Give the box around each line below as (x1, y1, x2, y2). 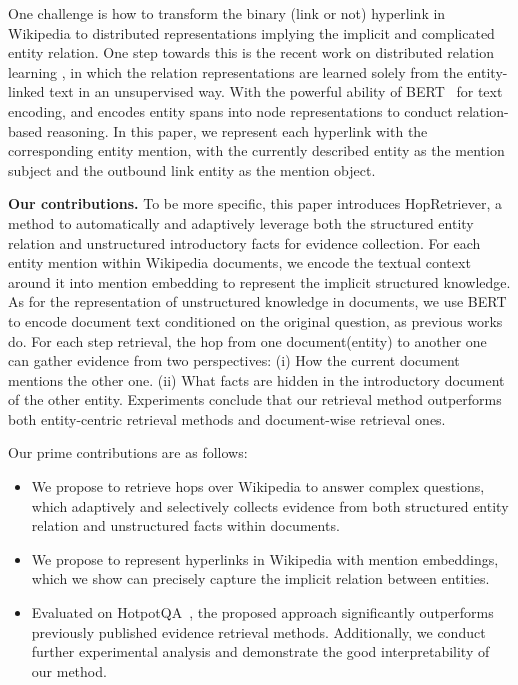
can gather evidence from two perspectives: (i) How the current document (8, 350, 460, 371)
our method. (31, 660, 107, 681)
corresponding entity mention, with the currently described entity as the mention (8, 140, 505, 161)
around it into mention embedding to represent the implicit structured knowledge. (8, 271, 511, 292)
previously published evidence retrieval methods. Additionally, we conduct (31, 621, 486, 642)
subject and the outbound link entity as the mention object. (8, 159, 376, 180)
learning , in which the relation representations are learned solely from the (8, 61, 463, 82)
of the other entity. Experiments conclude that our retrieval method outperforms (8, 389, 502, 410)
